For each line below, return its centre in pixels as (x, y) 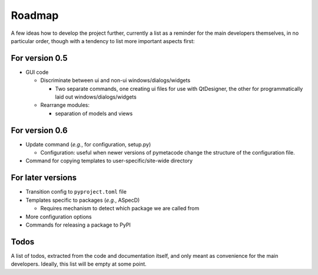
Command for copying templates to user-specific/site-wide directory (109, 161)
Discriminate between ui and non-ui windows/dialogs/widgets (115, 80)
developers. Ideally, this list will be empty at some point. (79, 264)
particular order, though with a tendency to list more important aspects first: (103, 41)
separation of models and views (94, 113)
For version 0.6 (39, 130)
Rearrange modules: (65, 105)
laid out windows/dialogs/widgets (96, 97)
